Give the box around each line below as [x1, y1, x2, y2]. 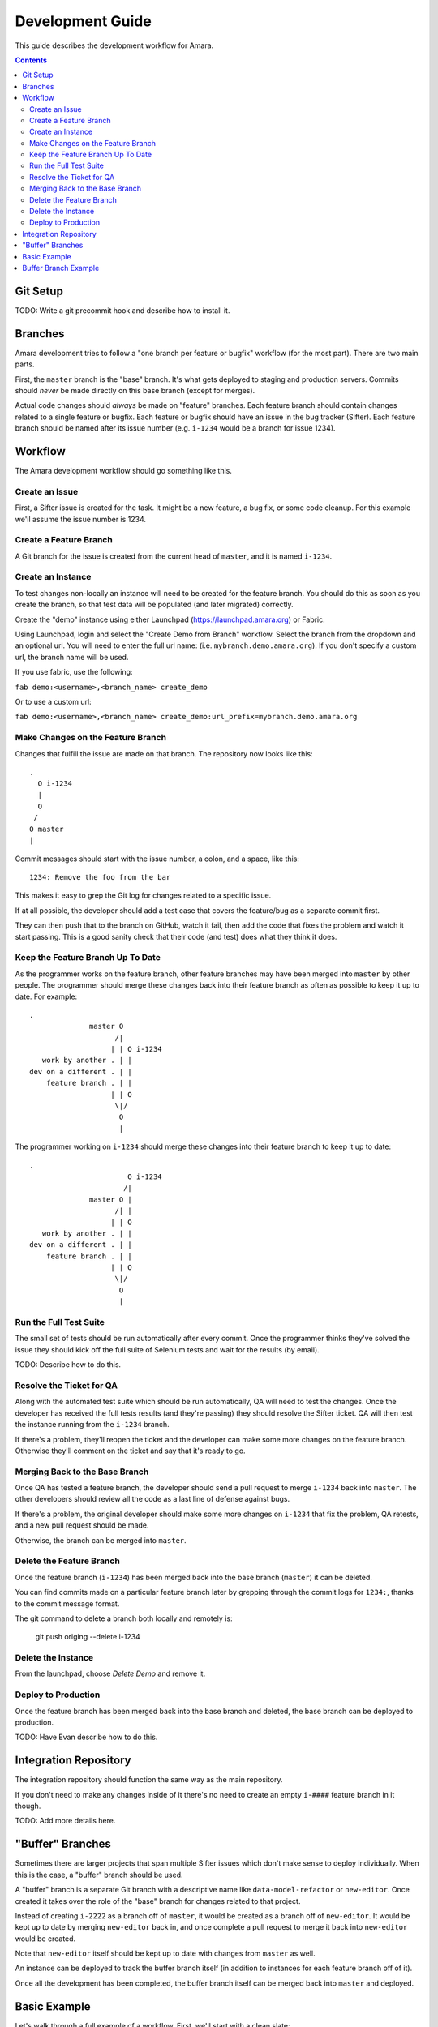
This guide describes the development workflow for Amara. [15, 41, 214, 50]
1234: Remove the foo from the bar [29, 872, 171, 882]
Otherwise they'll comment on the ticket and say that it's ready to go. [15, 1446, 247, 1455]
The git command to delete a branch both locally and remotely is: [15, 1613, 233, 1623]
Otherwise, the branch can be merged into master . [15, 1535, 187, 1545]
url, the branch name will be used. [15, 652, 129, 662]
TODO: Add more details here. [15, 1816, 116, 1826]
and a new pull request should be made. [15, 1520, 149, 1530]
